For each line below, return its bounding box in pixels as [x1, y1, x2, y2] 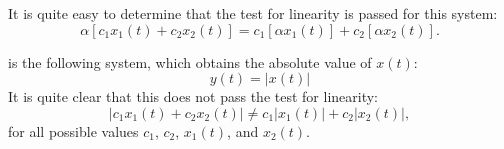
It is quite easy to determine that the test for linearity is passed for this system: [8, 3, 498, 23]
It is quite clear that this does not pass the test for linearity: [8, 86, 379, 107]
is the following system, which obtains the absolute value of [8, 51, 372, 72]
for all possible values [8, 120, 139, 141]
